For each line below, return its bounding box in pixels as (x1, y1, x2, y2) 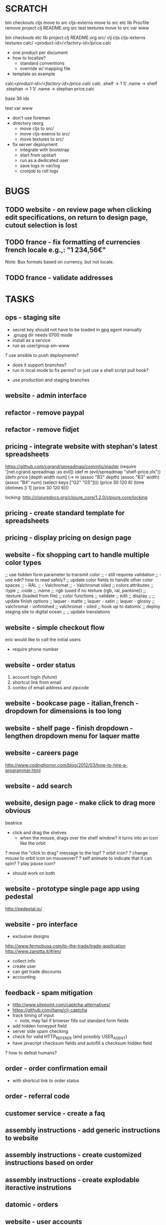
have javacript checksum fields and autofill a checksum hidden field (12, 1040, 152, 1046)
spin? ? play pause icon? (5, 860, 56, 866)
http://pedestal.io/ (5, 906, 42, 912)
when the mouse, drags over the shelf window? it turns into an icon (19, 835, 158, 841)
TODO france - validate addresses (5, 273, 113, 282)
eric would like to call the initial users (5, 637, 81, 643)
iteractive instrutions (5, 1183, 72, 1192)
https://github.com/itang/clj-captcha (12, 1007, 87, 1013)
